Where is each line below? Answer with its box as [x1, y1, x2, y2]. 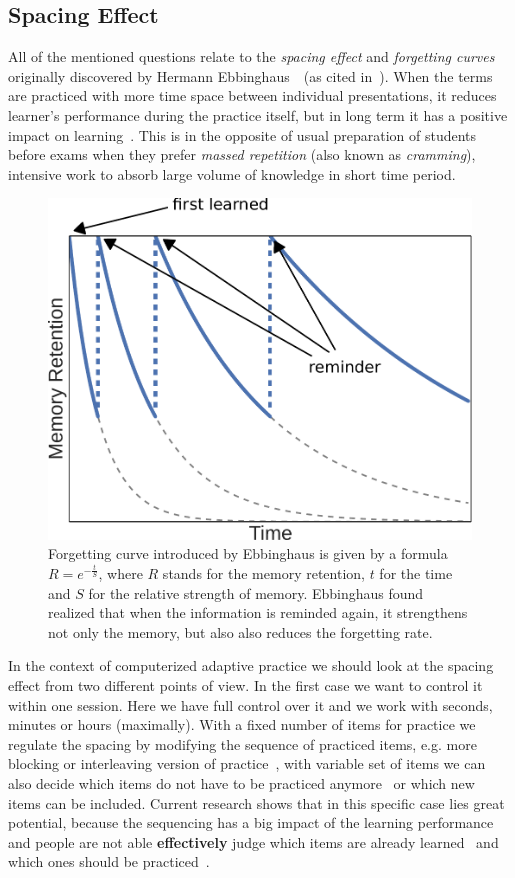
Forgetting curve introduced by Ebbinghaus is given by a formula [48, 543, 448, 564]
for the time [379, 562, 453, 583]
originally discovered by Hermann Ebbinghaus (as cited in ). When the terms [8, 65, 493, 86]
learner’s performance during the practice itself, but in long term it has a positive [8, 104, 508, 125]
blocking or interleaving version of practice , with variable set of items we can [8, 753, 486, 774]
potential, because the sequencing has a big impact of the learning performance [8, 812, 494, 833]
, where [98, 562, 143, 583]
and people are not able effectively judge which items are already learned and [8, 831, 499, 852]
